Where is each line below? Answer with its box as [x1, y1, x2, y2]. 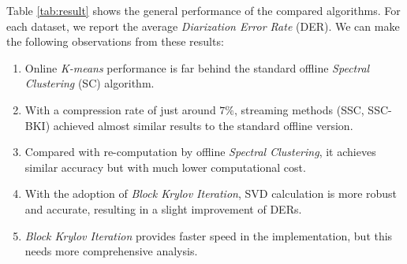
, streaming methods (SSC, [234, 101, 364, 117]
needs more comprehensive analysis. [24, 243, 198, 259]
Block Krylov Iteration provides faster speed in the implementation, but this [24, 227, 393, 244]
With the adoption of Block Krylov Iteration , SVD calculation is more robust [24, 185, 398, 202]
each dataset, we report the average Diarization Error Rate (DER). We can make [6, 17, 400, 34]
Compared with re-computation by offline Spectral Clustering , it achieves [24, 143, 376, 160]
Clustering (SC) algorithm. [24, 75, 155, 91]
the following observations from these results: [6, 33, 224, 50]
